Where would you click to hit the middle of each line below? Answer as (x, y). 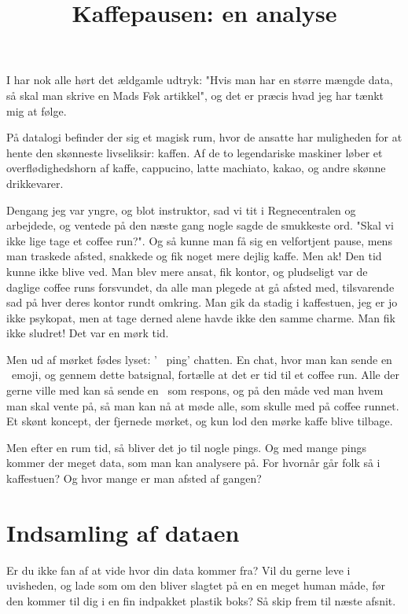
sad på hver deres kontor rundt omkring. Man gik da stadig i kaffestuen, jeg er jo (202, 302)
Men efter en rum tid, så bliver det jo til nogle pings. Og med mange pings (187, 447)
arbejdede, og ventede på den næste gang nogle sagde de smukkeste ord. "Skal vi (200, 225)
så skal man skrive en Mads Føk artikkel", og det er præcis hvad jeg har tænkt (195, 95)
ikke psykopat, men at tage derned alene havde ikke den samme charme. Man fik (201, 317)
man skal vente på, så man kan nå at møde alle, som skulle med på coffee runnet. (203, 405)
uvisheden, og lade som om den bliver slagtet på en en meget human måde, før (196, 585)
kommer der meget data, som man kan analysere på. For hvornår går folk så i (193, 463)
